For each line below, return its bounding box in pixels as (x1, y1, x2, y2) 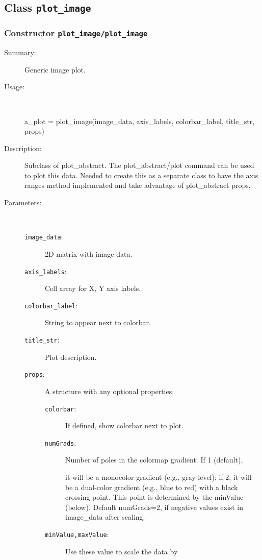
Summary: (4, 47, 36, 58)
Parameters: (4, 197, 42, 208)
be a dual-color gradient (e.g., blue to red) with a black (65, 481, 238, 492)
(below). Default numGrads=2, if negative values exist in (65, 501, 244, 512)
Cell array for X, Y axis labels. (45, 283, 141, 294)
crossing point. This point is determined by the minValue (65, 492, 244, 502)
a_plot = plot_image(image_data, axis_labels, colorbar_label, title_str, (24, 115, 255, 126)
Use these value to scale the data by (65, 546, 178, 556)
